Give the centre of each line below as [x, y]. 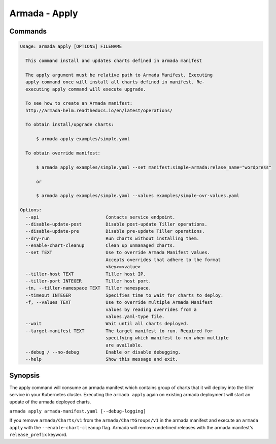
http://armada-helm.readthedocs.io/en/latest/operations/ [99, 110]
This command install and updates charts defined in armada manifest [114, 60]
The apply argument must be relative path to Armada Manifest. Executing [119, 75]
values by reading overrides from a [151, 309]
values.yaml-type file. [135, 317]
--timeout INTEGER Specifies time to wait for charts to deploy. [125, 295]
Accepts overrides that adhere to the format [163, 260]
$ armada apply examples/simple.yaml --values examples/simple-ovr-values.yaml [138, 196]
